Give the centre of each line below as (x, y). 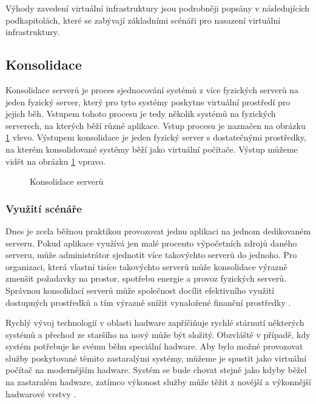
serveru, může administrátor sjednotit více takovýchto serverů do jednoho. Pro (151, 255)
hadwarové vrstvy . (41, 393)
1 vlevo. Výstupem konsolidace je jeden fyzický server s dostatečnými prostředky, (156, 137)
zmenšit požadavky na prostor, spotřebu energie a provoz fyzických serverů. (146, 278)
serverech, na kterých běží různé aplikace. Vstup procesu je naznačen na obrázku (156, 125)
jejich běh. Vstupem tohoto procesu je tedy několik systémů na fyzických (141, 114)
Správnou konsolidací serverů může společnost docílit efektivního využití (140, 290)
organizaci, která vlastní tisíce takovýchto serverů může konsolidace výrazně (146, 266)
